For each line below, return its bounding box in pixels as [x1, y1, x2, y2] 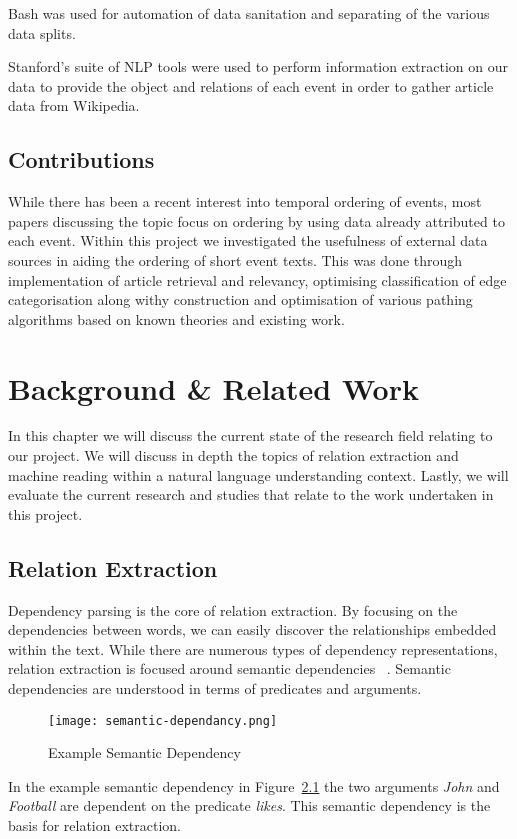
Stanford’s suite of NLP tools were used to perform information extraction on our [8, 56, 508, 77]
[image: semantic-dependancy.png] [48, 713, 278, 728]
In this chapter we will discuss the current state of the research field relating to [8, 425, 493, 446]
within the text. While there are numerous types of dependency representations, [8, 638, 498, 659]
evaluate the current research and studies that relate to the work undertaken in [8, 484, 494, 505]
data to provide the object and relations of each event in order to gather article [8, 75, 494, 96]
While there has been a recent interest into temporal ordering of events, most [8, 191, 482, 212]
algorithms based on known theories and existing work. [8, 308, 345, 329]
